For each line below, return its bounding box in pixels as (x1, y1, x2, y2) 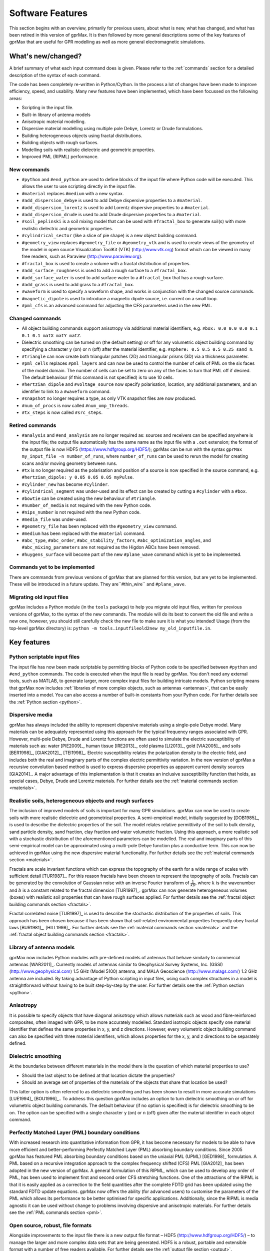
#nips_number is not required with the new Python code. (21, 509, 141, 515)
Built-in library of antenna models (21, 112, 91, 118)
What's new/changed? (9, 52, 82, 61)
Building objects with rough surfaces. (21, 140, 98, 146)
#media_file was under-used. (21, 516, 87, 522)
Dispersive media (9, 711, 52, 718)
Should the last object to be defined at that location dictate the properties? (21, 1072, 175, 1078)
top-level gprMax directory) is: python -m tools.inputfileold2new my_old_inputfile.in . (9, 625, 212, 631)
